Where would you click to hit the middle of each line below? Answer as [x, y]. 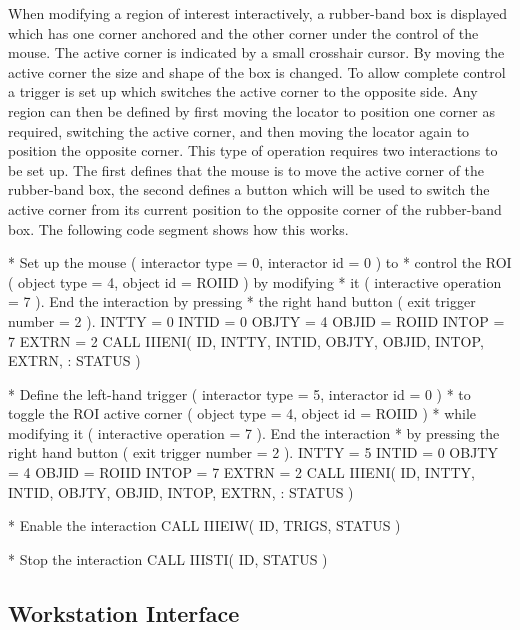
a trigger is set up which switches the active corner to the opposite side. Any [243, 91]
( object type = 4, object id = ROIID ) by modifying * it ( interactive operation [255, 281]
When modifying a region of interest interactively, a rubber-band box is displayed [258, 13]
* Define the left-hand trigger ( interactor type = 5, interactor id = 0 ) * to [239, 393]
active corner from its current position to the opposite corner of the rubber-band [255, 208]
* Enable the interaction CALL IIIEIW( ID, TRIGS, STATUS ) [204, 525]
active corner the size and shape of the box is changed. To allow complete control [257, 71]
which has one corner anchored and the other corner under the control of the [243, 32]
